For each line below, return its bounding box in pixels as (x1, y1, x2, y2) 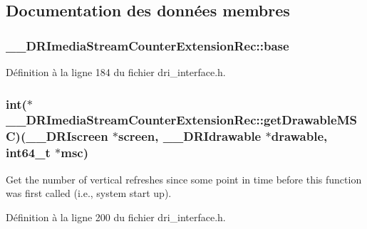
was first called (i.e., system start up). (6, 186, 172, 201)
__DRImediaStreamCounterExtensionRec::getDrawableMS (6, 111, 357, 129)
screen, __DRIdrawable (118, 127, 262, 145)
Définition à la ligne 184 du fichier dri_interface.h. (6, 65, 226, 79)
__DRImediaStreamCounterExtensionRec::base (6, 36, 289, 54)
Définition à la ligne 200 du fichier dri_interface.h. (6, 209, 226, 224)
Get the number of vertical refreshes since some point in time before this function (6, 171, 362, 186)
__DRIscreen (26, 127, 108, 145)
